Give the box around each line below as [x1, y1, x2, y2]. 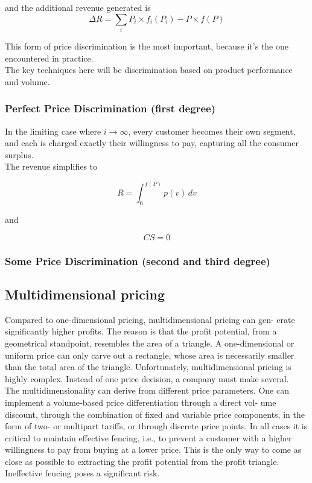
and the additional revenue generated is [5, 1, 151, 13]
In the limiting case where [5, 124, 101, 137]
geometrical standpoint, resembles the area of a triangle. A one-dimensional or [5, 336, 294, 349]
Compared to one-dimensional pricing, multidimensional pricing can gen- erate [5, 313, 295, 325]
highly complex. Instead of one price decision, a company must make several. [5, 372, 289, 385]
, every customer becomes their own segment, [128, 124, 296, 137]
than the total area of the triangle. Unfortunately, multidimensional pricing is [5, 360, 291, 373]
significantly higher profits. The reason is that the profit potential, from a [5, 325, 277, 337]
